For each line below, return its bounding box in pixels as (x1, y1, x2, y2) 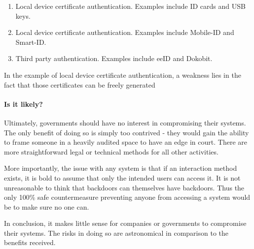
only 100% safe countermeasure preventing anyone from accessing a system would (4, 192, 251, 202)
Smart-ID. (15, 36, 46, 47)
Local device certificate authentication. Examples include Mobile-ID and (15, 27, 234, 37)
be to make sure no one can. (4, 201, 89, 212)
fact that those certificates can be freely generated (4, 79, 155, 90)
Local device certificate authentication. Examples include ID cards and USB (15, 1, 246, 11)
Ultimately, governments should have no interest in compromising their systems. (4, 117, 246, 127)
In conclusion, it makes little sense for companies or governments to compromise (4, 218, 247, 228)
